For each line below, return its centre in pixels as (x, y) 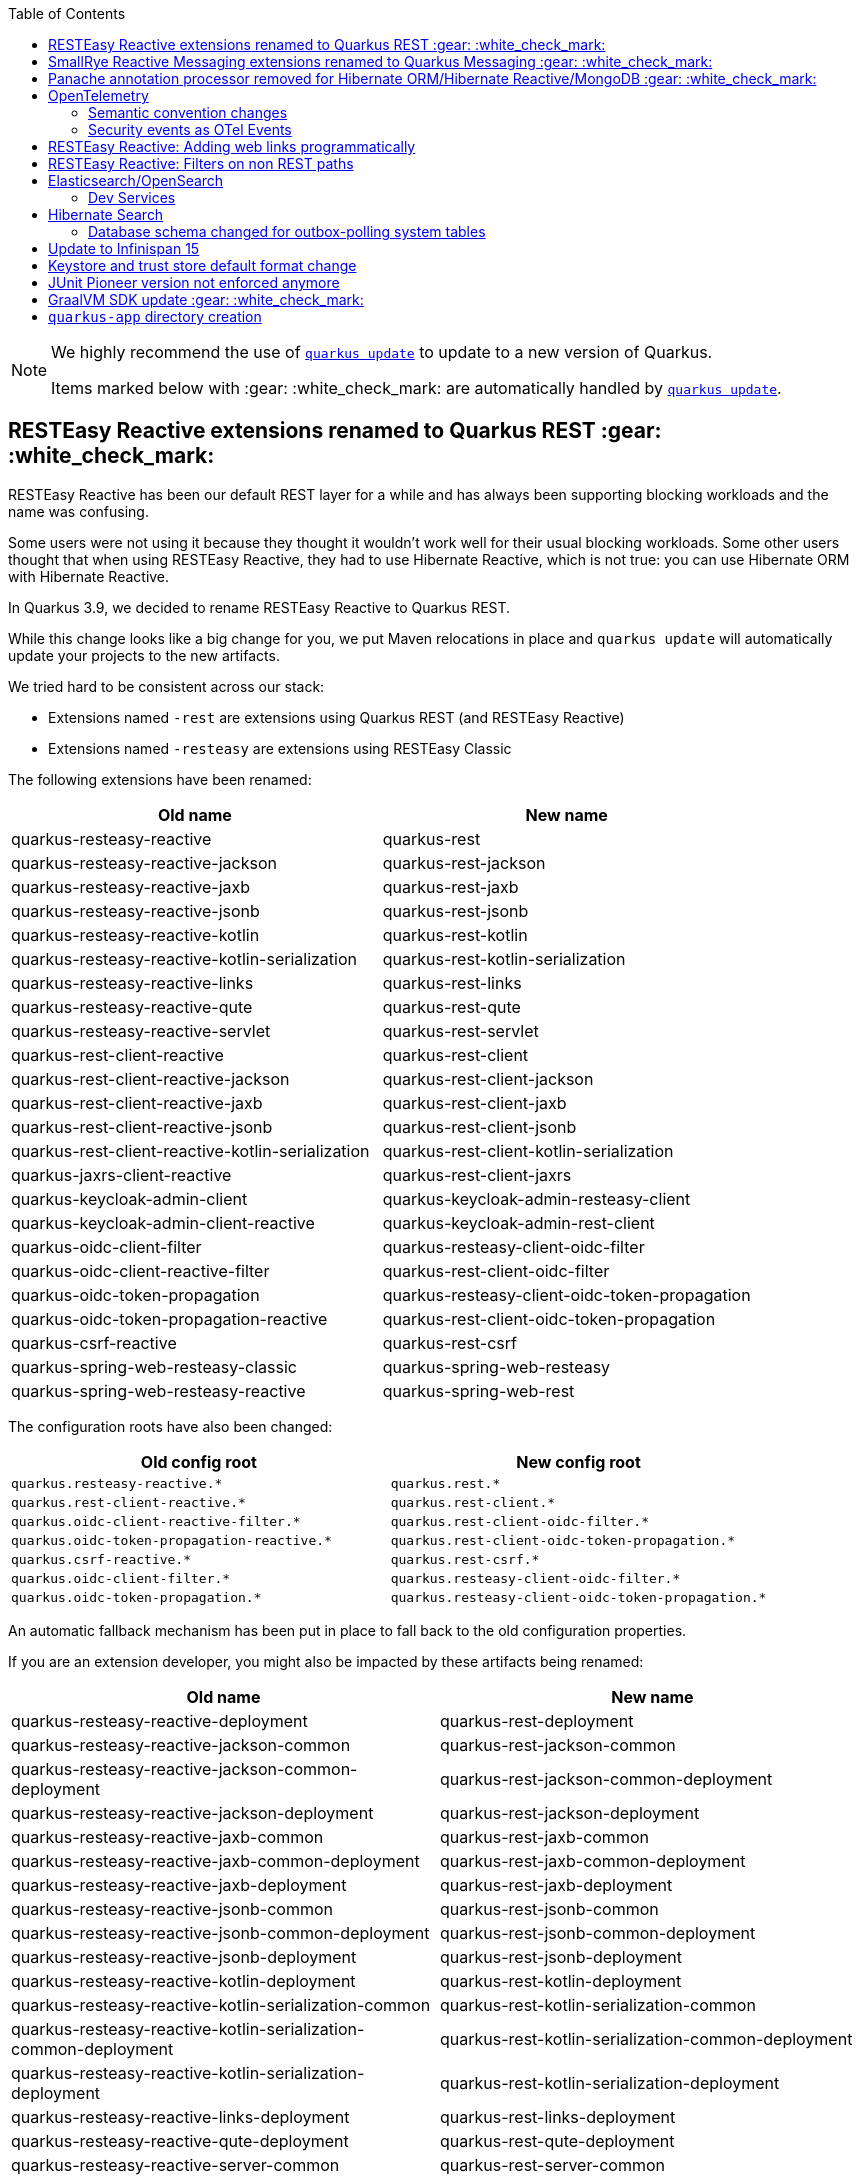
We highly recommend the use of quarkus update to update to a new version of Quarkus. (382, 352)
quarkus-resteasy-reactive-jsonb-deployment (184, 1956)
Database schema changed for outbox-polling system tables (287, 231)
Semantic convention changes (188, 112)
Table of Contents (67, 13)
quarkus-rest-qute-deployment (557, 2140)
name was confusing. (78, 511)
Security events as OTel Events (190, 129)
